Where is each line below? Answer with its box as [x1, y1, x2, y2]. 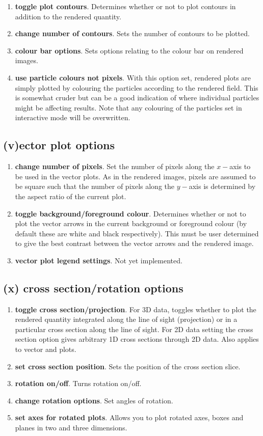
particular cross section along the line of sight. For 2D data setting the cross [15, 323, 253, 334]
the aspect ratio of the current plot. [15, 190, 126, 201]
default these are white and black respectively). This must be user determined [15, 228, 259, 238]
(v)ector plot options [3, 137, 115, 153]
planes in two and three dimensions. [15, 422, 127, 433]
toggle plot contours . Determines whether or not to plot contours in [15, 1, 236, 11]
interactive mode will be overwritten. [15, 112, 130, 123]
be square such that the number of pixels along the [15, 181, 174, 192]
